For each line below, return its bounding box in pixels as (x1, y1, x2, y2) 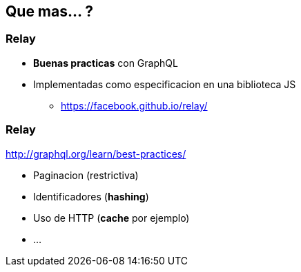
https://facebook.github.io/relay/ (61, 99, 208, 112)
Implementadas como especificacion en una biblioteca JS (33, 78, 296, 90)
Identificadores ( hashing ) (33, 190, 149, 202)
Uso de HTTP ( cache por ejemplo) (33, 211, 190, 224)
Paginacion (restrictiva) (33, 169, 139, 181)
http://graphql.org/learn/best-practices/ (6, 147, 186, 160)
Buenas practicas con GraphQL (33, 56, 178, 69)
